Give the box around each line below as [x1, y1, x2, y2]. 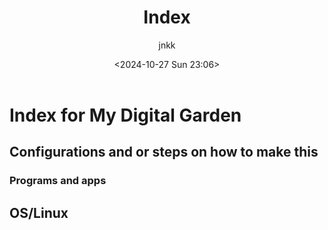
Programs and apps [9, 174, 107, 188]
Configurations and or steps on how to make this [9, 144, 319, 161]
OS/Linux [9, 204, 69, 221]
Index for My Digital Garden [9, 104, 242, 126]
